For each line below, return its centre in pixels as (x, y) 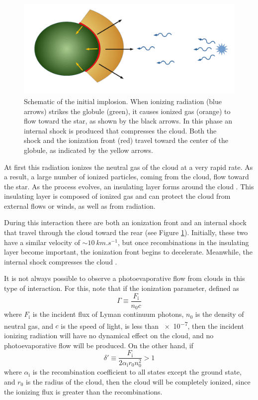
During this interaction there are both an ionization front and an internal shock (125, 222)
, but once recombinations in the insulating (183, 242)
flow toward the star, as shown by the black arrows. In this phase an (128, 121)
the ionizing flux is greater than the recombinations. (83, 391)
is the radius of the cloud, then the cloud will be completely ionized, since (138, 381)
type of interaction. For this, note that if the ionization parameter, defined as (122, 288)
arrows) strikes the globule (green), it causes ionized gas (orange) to (127, 111)
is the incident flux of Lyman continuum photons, (108, 314)
